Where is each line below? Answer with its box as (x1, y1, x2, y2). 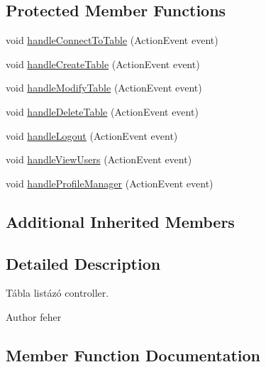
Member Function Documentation (6, 344, 261, 366)
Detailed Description (6, 252, 161, 274)
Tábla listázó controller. (6, 285, 109, 300)
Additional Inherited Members (6, 210, 235, 232)
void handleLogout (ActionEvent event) (6, 128, 178, 143)
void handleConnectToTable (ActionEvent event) (6, 33, 218, 48)
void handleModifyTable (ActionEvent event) (6, 80, 202, 95)
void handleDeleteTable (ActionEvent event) (6, 104, 199, 119)
